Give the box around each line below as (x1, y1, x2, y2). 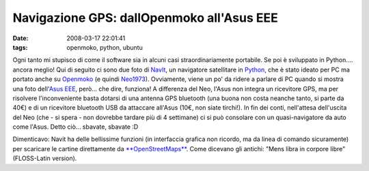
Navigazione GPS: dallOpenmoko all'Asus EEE (12, 10, 278, 25)
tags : (12, 43, 28, 51)
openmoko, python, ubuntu (66, 43, 143, 51)
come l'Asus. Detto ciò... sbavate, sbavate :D (12, 123, 139, 131)
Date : (12, 34, 29, 42)
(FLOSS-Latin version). (12, 154, 77, 163)
